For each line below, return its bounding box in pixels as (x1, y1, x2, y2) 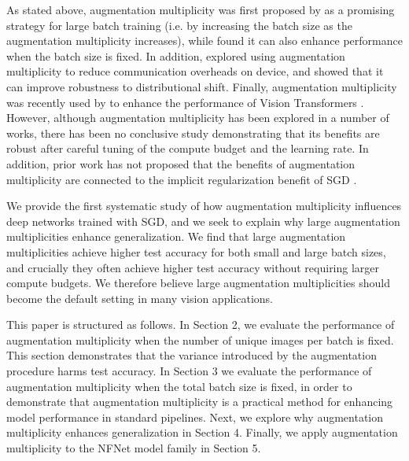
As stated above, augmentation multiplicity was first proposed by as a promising (6, 2, 395, 17)
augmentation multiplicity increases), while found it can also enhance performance (6, 32, 403, 49)
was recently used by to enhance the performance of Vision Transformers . (6, 94, 364, 110)
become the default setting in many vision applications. (6, 290, 273, 306)
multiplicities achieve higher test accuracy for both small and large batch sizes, (6, 243, 386, 260)
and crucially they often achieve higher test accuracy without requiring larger (6, 259, 380, 275)
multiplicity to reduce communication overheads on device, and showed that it (6, 63, 384, 79)
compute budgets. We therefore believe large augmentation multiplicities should (6, 275, 391, 291)
